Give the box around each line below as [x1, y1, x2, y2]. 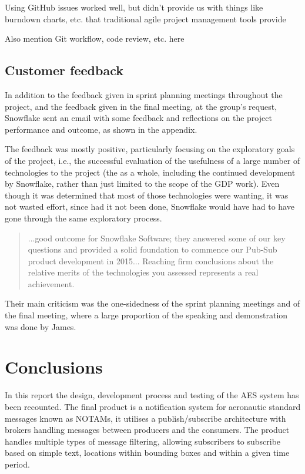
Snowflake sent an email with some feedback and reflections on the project [5, 112, 272, 124]
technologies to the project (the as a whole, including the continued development [5, 166, 296, 178]
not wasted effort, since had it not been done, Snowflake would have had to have [5, 200, 294, 213]
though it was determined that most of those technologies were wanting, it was [5, 189, 289, 201]
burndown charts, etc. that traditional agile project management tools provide [5, 12, 286, 25]
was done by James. [5, 320, 76, 332]
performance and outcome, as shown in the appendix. [5, 123, 197, 135]
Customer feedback [5, 61, 123, 79]
